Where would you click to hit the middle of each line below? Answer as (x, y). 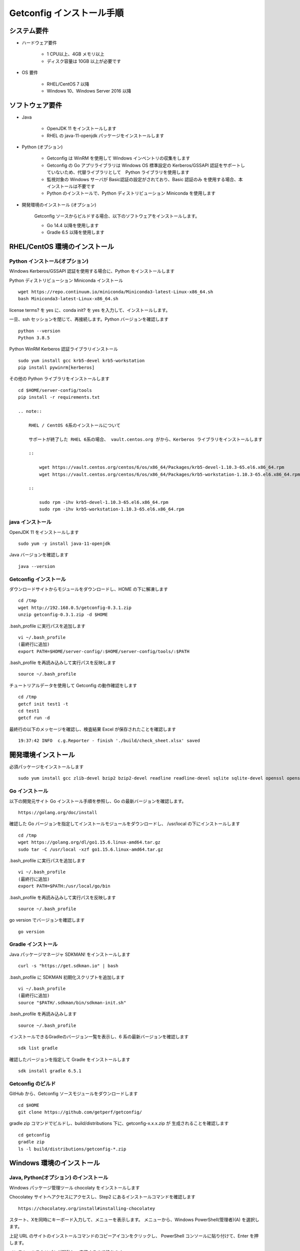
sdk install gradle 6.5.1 (50, 1071)
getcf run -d (34, 718)
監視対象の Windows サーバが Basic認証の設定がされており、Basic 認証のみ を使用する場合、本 (145, 179)
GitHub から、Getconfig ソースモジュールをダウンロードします (73, 1094)
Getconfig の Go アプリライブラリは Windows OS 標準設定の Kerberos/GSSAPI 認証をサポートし (146, 165)
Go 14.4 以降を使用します (73, 225)
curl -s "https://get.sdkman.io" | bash (68, 966)
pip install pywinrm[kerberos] (56, 368)
